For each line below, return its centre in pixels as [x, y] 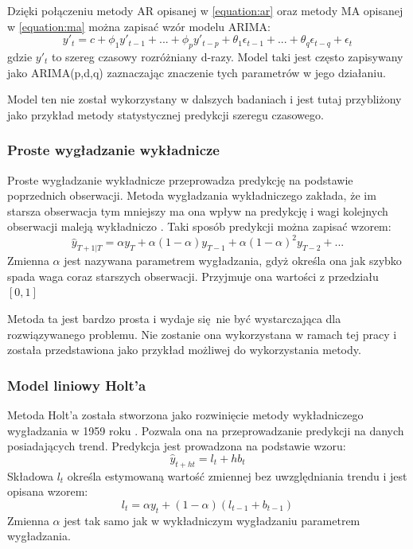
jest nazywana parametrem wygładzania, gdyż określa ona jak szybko [233, 261]
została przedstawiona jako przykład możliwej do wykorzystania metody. [184, 350]
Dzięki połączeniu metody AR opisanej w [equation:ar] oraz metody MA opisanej [205, 10]
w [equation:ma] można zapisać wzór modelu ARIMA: [139, 26]
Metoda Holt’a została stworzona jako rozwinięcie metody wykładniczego [185, 415]
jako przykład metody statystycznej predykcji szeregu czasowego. [166, 114]
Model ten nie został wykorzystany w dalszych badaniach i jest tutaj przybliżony [205, 99]
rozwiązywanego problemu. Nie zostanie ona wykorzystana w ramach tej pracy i [202, 334]
